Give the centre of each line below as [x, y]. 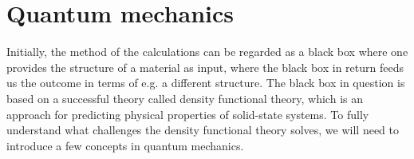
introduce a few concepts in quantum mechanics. [125, 145]
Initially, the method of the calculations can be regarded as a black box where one [207, 52]
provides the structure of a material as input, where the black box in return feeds [205, 67]
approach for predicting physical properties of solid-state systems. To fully [188, 114]
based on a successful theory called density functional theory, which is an [185, 98]
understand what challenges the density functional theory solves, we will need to [203, 130]
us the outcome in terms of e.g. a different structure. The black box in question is [206, 83]
